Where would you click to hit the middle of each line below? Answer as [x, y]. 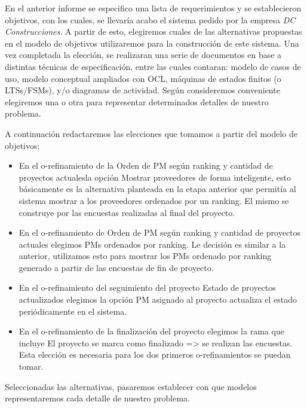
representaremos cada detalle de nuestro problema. [97, 398]
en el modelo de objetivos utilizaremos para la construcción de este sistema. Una [152, 43]
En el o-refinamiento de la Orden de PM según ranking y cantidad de [146, 165]
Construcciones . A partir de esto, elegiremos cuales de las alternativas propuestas [153, 31]
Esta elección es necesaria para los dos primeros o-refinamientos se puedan [155, 354]
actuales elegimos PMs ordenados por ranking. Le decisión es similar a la [152, 244]
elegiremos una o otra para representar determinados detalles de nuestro [137, 101]
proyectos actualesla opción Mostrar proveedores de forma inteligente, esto [155, 177]
